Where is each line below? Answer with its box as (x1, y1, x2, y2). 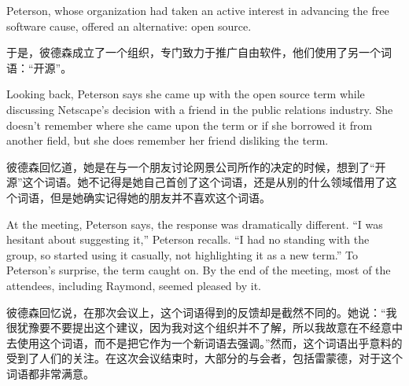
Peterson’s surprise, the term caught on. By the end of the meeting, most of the (6, 262, 391, 278)
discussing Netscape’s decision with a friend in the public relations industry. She (6, 101, 393, 117)
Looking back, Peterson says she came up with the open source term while (6, 86, 365, 102)
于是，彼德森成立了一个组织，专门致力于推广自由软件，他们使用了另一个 (6, 44, 381, 61)
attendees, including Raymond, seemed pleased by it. (6, 277, 261, 293)
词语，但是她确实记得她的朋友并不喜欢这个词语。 (17, 189, 271, 205)
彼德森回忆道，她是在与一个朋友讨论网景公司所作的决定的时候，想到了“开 (6, 158, 386, 175)
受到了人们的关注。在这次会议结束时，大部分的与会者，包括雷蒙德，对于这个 (6, 350, 403, 366)
